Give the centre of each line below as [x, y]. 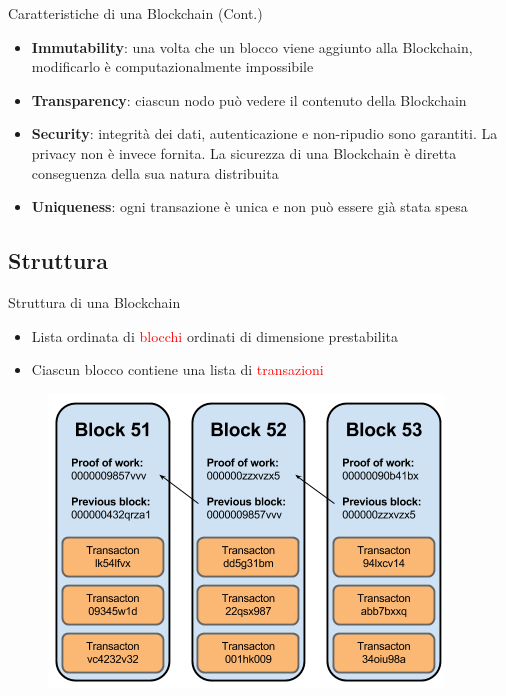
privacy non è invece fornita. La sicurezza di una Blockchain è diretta [244, 152]
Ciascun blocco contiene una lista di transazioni [177, 369]
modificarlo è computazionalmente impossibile [172, 66]
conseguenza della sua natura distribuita [155, 172]
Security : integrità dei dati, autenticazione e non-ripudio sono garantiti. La [264, 133]
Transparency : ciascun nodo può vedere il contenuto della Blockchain [249, 99]
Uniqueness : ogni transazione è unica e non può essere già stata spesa [249, 206]
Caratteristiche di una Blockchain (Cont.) [135, 13]
